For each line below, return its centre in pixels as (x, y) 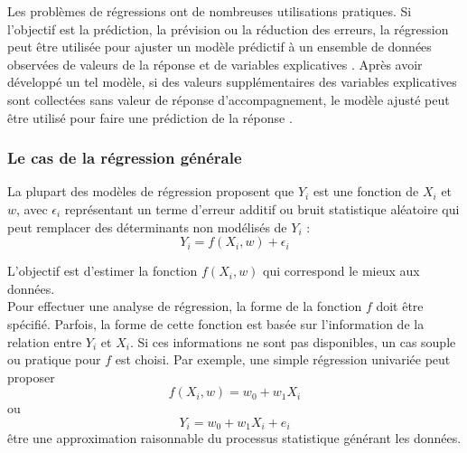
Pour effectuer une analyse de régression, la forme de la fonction (185, 306)
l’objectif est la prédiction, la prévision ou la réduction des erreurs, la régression (228, 28)
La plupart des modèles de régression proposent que (151, 191)
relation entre (45, 341)
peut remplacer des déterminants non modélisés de (147, 226)
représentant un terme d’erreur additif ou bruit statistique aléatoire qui (262, 208)
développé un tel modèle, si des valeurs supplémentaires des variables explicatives (232, 82)
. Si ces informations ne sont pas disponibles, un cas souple (293, 341)
